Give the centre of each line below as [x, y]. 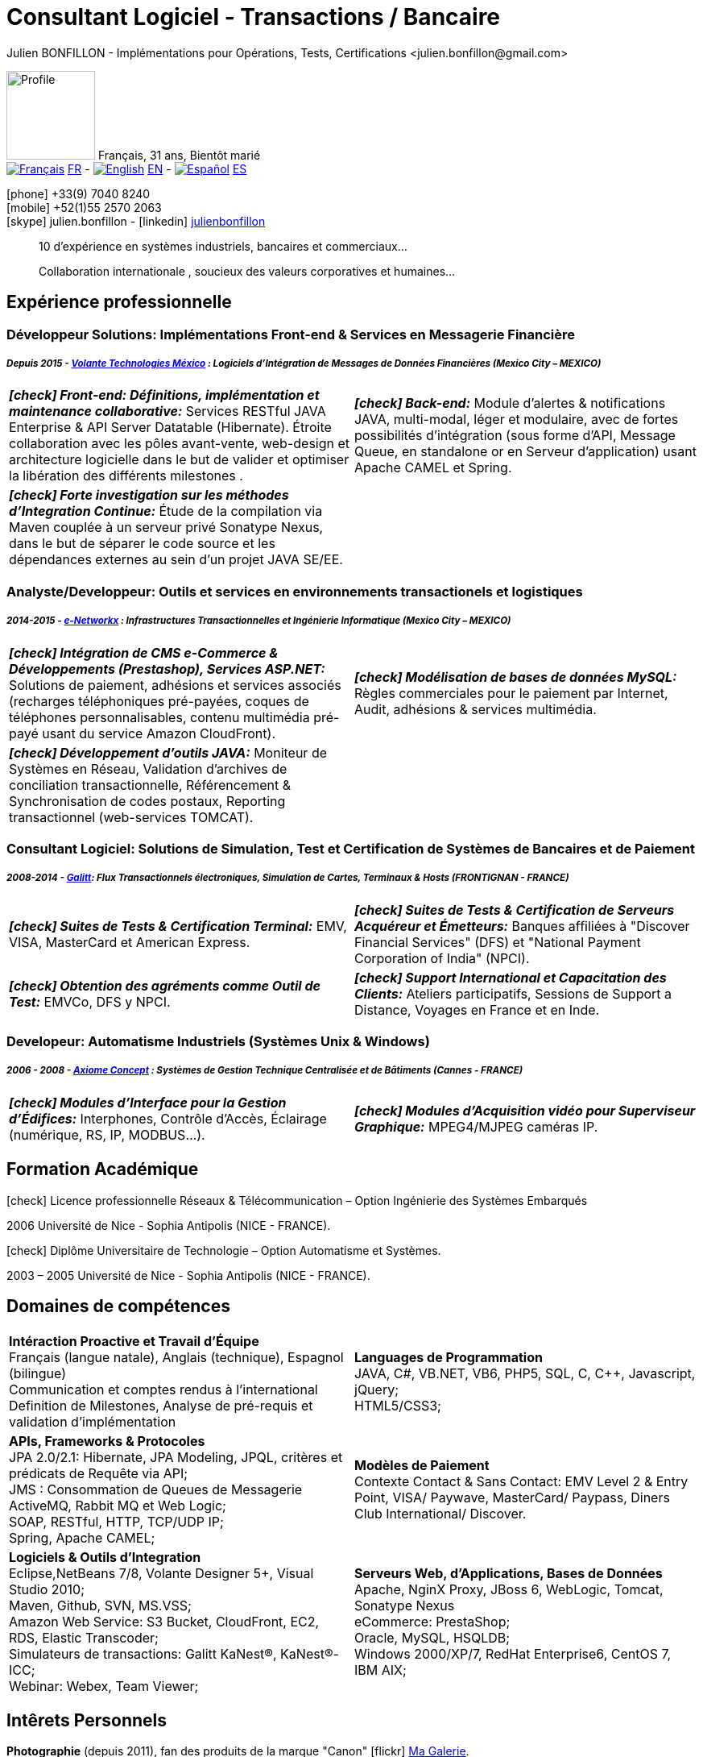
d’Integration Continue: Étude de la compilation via [166, 511]
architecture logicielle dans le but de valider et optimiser [179, 460]
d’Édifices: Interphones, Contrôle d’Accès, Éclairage [168, 1118]
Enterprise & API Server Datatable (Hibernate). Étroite [170, 428]
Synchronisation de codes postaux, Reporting [147, 801]
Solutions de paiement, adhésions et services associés [175, 685]
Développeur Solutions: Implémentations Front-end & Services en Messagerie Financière [291, 334]
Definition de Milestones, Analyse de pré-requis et [161, 1405]
